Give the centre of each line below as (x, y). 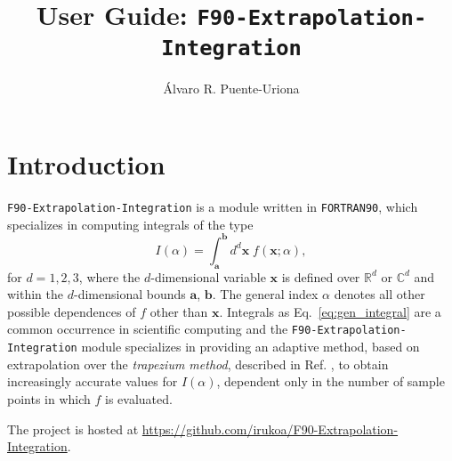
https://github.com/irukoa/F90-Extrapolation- (270, 429)
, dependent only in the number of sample (331, 381)
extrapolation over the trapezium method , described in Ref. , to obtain (198, 364)
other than (179, 311)
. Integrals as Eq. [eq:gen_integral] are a (330, 311)
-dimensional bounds (129, 294)
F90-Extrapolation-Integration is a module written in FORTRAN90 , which (213, 207)
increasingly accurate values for (93, 381)
